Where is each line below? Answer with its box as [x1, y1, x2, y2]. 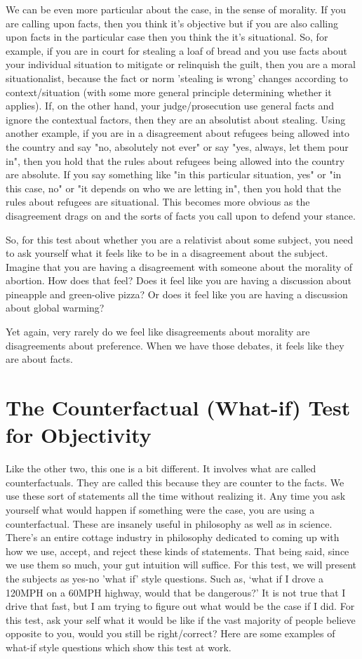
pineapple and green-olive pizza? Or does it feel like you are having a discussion [6, 286, 348, 301]
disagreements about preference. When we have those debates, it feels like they [6, 338, 344, 352]
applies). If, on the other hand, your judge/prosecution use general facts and [6, 98, 334, 113]
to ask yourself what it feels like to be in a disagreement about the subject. [6, 246, 328, 260]
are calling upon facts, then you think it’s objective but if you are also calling [6, 15, 339, 30]
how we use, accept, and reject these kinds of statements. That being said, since [6, 543, 349, 558]
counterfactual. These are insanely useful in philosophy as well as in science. [6, 516, 333, 531]
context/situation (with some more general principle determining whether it [6, 84, 332, 99]
